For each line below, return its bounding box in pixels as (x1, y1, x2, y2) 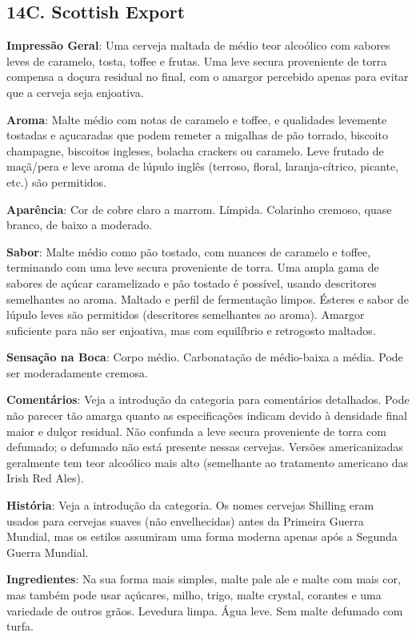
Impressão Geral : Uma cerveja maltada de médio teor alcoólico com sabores (6, 37, 390, 54)
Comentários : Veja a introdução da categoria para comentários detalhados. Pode (6, 391, 410, 408)
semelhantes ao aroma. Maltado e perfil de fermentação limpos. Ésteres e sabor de (6, 290, 409, 307)
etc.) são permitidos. (6, 173, 107, 190)
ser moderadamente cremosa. (6, 364, 148, 381)
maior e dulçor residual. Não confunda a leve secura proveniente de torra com (6, 422, 386, 439)
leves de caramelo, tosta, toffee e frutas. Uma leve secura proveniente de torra (6, 52, 387, 69)
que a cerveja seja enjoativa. (6, 83, 144, 100)
